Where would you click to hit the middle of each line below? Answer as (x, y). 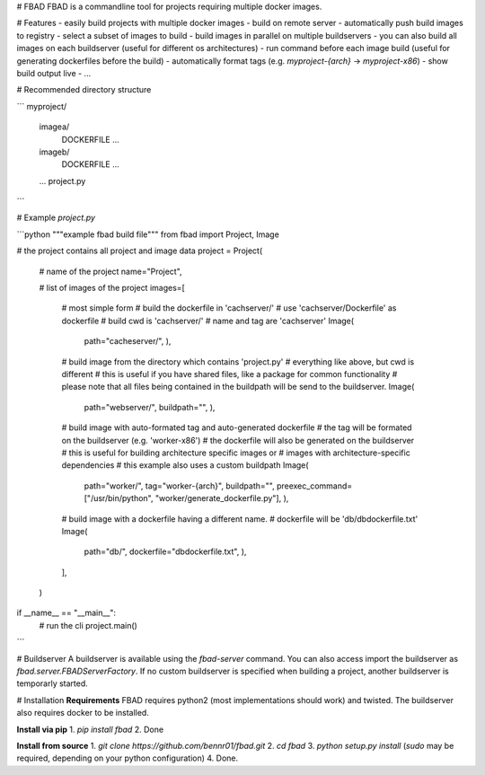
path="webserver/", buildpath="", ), (150, 407)
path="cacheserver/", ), (128, 341)
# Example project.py (56, 218)
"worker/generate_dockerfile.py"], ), (222, 498)
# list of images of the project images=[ (112, 288)
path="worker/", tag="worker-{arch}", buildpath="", (179, 486)
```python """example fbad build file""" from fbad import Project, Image (148, 234)
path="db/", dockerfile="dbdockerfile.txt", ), (165, 551)
